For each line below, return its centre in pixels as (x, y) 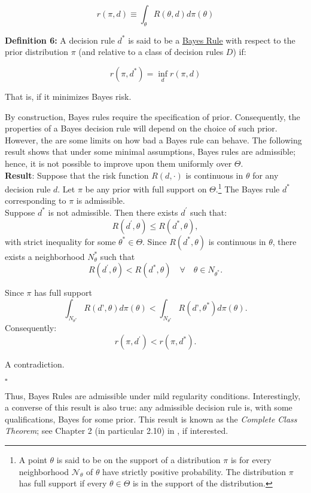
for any (266, 175)
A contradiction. (35, 364)
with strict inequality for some (60, 241)
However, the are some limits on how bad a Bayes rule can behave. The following (153, 140)
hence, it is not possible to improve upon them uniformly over (118, 163)
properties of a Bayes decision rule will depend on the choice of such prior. (141, 128)
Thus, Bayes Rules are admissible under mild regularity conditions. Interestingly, (153, 395)
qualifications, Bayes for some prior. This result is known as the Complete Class (151, 419)
